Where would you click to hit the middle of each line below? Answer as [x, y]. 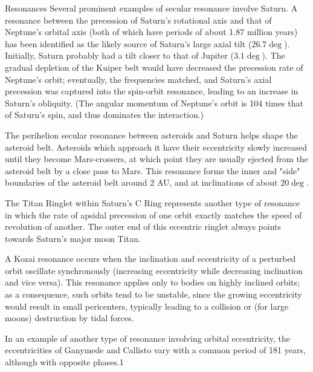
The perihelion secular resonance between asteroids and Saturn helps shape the [151, 135]
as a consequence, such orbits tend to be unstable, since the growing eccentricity [153, 294]
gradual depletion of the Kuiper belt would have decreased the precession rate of [154, 67]
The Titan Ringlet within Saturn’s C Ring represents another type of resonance [153, 202]
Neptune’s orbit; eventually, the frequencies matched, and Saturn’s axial [138, 79]
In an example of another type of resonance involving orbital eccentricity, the [147, 338]
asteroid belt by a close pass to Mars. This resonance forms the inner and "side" [153, 170]
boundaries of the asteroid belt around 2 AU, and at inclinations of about [141, 182]
